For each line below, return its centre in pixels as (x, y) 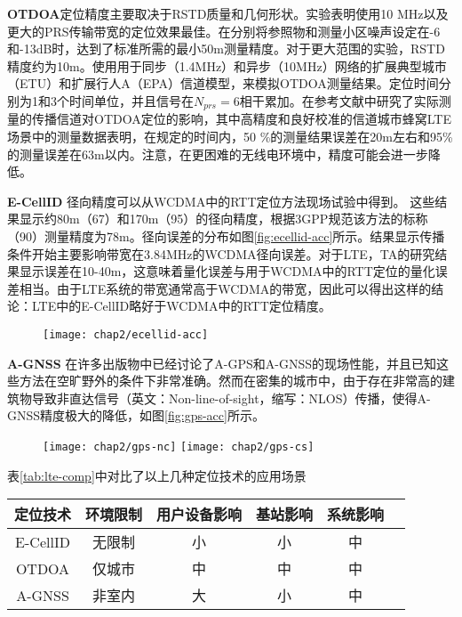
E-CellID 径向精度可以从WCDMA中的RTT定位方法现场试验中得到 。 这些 (221, 201)
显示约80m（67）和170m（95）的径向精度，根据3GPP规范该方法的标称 (223, 219)
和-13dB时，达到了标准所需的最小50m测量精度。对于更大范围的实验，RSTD (226, 49)
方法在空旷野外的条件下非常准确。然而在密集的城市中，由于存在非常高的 (231, 381)
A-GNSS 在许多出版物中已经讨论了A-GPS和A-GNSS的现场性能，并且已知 (222, 363)
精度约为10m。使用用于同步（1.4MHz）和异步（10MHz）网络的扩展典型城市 (227, 65)
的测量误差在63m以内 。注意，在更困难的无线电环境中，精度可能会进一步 (218, 154)
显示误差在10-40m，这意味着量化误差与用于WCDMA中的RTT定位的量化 (227, 271)
